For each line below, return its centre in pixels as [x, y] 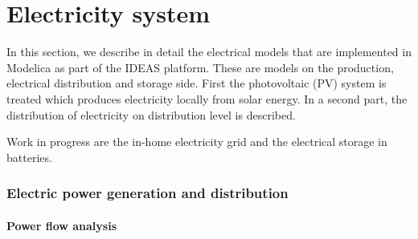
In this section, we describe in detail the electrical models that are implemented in [209, 52]
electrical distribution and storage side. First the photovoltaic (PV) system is [197, 83]
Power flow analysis [62, 225]
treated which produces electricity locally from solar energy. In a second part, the [207, 98]
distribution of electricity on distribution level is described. [151, 114]
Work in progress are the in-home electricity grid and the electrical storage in [197, 142]
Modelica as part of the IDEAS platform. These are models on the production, [200, 67]
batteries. [29, 157]
